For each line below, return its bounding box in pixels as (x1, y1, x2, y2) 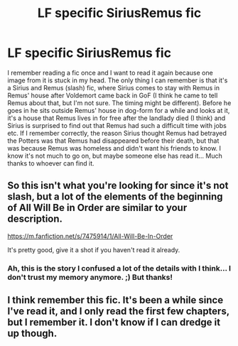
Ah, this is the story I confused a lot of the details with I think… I (7, 263, 232, 273)
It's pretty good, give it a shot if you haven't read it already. (7, 245, 180, 254)
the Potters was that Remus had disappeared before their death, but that (7, 136, 220, 145)
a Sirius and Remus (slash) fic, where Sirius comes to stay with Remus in (7, 83, 220, 92)
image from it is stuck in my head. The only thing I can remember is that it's (7, 76, 228, 85)
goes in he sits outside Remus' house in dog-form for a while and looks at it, (7, 106, 230, 114)
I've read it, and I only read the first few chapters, (7, 306, 229, 318)
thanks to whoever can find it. (7, 158, 94, 168)
